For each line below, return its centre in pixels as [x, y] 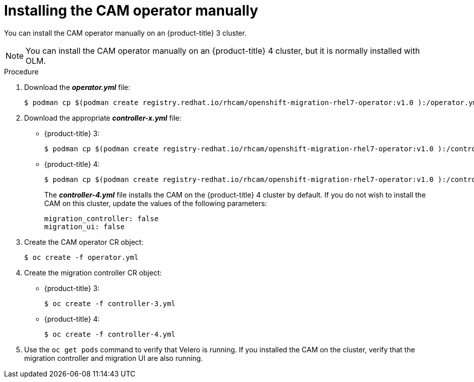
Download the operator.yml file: [77, 87]
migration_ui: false [85, 226]
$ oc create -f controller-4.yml [110, 334]
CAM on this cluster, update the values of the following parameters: [156, 203]
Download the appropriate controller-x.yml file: [103, 118]
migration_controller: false [101, 218]
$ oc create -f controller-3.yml [110, 303]
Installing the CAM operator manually [131, 11]
